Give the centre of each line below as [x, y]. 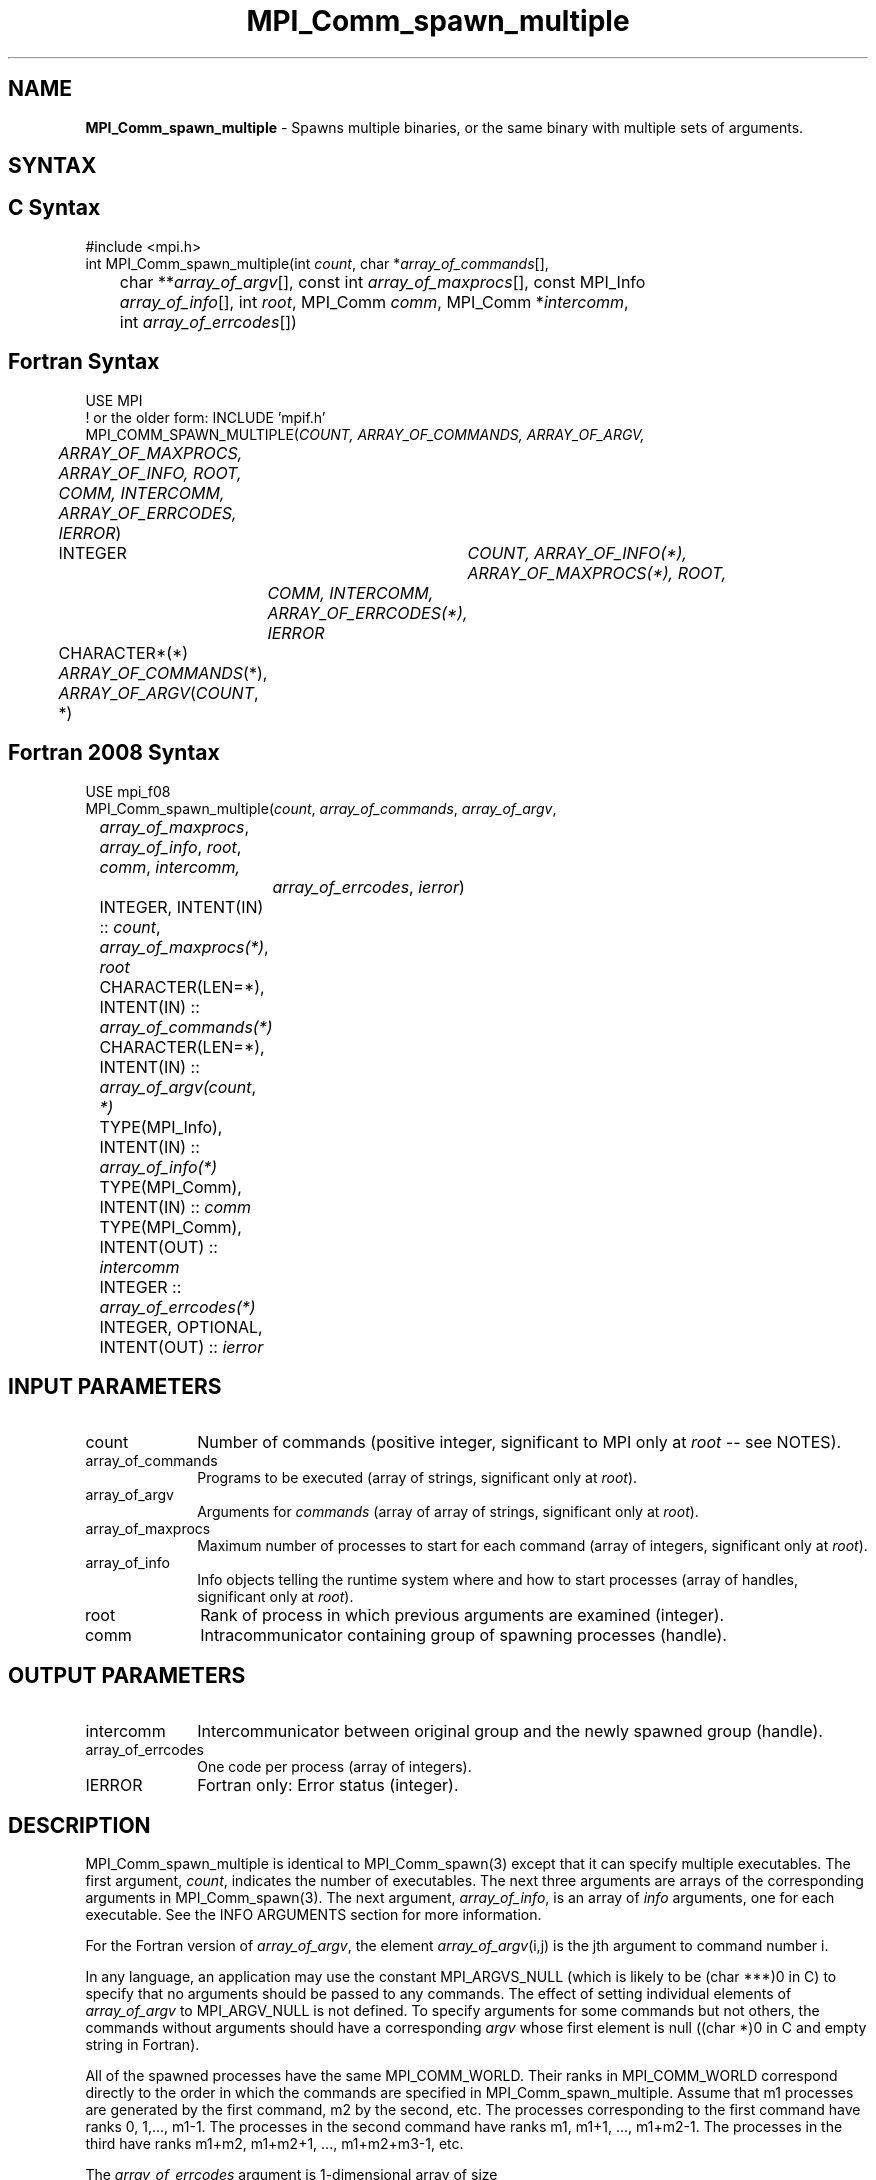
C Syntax [54, 208]
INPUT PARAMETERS [115, 1386]
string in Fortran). [142, 2045]
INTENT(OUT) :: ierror [181, 1346]
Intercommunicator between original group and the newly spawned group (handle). [510, 1731]
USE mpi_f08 [128, 791]
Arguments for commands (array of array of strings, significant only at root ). [448, 1512]
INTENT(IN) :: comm [175, 1206]
